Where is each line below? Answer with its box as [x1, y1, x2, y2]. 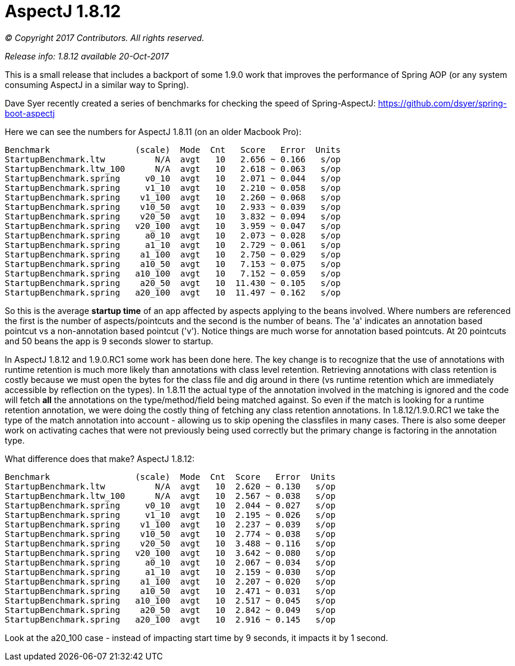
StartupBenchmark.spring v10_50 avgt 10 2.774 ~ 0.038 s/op [5, 529, 336, 539]
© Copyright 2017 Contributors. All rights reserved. [5, 32, 205, 43]
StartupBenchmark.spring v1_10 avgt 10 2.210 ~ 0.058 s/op [5, 183, 341, 193]
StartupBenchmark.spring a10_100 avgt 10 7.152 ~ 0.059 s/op [5, 268, 341, 278]
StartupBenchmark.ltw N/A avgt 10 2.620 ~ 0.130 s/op [5, 481, 336, 491]
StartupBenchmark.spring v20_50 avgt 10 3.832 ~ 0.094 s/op [5, 211, 341, 221]
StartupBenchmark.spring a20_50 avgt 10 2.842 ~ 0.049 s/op [5, 605, 336, 615]
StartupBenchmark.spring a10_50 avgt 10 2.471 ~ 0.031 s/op [5, 586, 336, 596]
